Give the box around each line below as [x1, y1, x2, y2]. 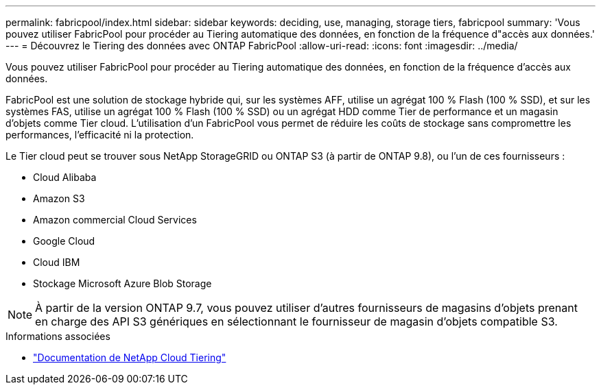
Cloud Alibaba [33, 171, 97, 183]
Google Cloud [33, 235, 95, 247]
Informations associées [5, 330, 110, 342]
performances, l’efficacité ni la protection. [5, 129, 194, 141]
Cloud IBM [33, 256, 80, 268]
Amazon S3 [33, 193, 85, 204]
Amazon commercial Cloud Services [33, 214, 197, 226]
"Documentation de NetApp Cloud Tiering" [33, 352, 226, 363]
